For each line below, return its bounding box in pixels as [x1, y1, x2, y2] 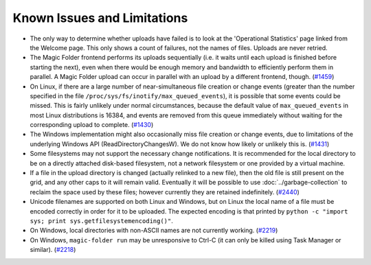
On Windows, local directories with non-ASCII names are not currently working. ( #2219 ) [30, 227, 278, 235]
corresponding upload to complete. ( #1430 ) [30, 121, 154, 129]
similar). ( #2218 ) [30, 246, 76, 254]
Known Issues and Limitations [12, 10, 188, 25]
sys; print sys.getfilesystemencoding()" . [30, 216, 173, 224]
